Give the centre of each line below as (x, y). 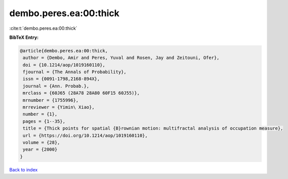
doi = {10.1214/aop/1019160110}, (64, 65)
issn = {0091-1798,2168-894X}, (62, 79)
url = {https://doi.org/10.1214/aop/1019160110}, (85, 135)
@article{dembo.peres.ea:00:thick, (64, 51)
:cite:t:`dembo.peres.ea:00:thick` (43, 28)
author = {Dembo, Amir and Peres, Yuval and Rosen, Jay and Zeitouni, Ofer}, (121, 58)
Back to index (23, 169)
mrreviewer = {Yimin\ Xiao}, (59, 107)
